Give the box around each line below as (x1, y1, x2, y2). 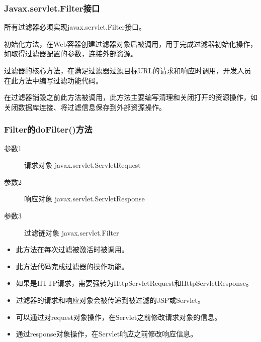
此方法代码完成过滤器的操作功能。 (16, 261, 129, 271)
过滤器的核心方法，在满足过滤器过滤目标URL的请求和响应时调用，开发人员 (4, 65, 251, 75)
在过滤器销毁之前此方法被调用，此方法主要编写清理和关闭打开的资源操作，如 (4, 92, 257, 102)
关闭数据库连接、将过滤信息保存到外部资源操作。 (4, 101, 166, 112)
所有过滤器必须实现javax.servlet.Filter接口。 (4, 22, 146, 32)
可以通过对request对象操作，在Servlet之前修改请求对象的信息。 (16, 311, 222, 322)
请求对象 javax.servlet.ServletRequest (24, 160, 141, 170)
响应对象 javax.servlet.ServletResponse (24, 193, 145, 204)
